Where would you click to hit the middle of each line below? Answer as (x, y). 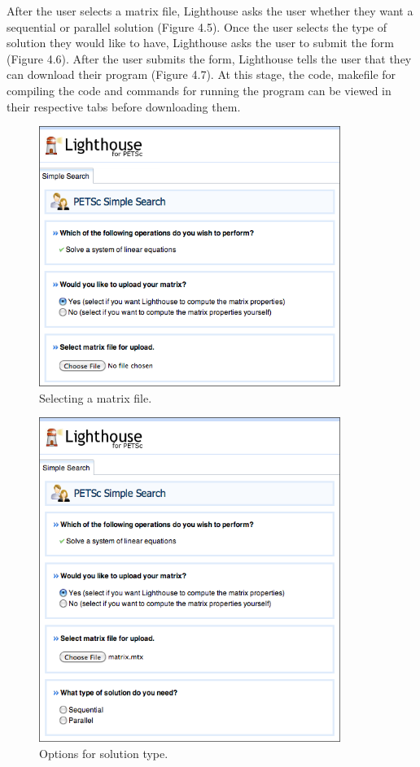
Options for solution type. (104, 753)
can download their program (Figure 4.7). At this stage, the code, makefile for (201, 74)
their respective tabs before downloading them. (124, 106)
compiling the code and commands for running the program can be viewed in (199, 90)
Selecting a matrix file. (96, 397)
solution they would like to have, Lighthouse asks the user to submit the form (200, 43)
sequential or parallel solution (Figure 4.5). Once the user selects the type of (197, 26)
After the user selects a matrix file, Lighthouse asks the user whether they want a (210, 11)
